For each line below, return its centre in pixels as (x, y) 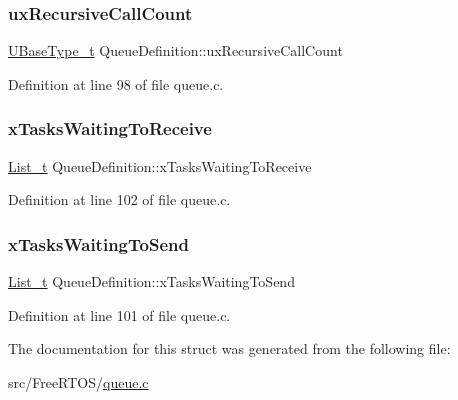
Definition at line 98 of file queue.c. (116, 83)
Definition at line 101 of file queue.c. (119, 314)
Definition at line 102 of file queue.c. (119, 199)
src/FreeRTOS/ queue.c (78, 381)
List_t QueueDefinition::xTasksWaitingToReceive (160, 165)
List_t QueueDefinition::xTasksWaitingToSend (151, 281)
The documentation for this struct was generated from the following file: (229, 348)
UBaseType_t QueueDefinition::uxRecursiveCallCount (175, 50)
